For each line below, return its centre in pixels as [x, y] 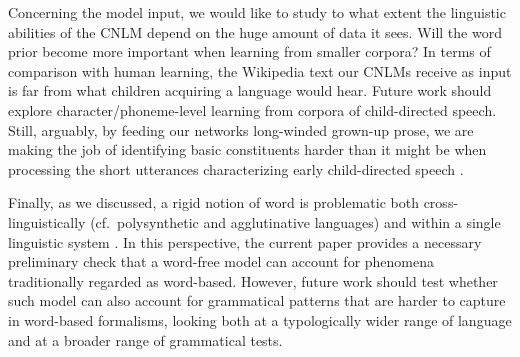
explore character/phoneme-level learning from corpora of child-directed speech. [252, 109]
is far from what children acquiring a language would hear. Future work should [250, 90]
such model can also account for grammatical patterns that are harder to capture [257, 300]
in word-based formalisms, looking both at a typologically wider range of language [260, 319]
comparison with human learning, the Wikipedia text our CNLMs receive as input [260, 70]
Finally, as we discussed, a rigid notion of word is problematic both [213, 202]
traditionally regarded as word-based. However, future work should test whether [253, 280]
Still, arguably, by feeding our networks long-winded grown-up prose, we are [241, 129]
